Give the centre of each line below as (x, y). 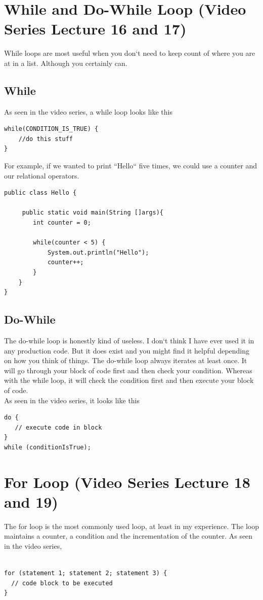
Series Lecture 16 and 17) (95, 29)
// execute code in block (58, 427)
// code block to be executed (62, 583)
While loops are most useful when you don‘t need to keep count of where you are (130, 53)
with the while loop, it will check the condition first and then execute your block (129, 380)
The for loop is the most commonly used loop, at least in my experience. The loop (131, 526)
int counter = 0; (62, 223)
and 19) (31, 501)
